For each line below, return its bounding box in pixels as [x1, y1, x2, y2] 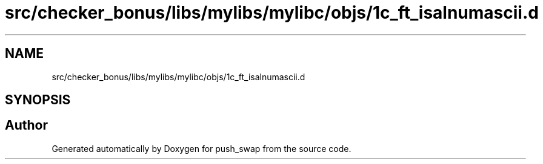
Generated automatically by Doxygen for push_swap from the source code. [52, 143, 351, 154]
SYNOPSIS [5, 92, 71, 108]
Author [5, 118, 48, 133]
